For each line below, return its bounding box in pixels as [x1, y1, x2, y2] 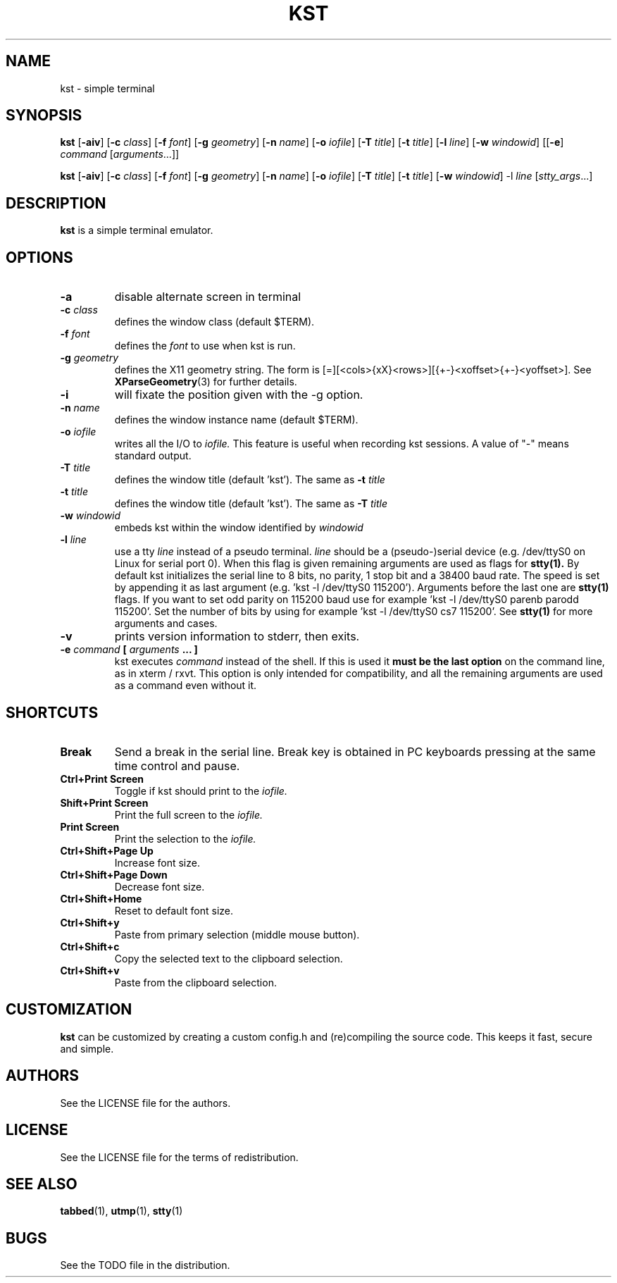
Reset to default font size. [114, 904, 234, 917]
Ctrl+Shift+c [60, 940, 120, 953]
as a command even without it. [114, 679, 257, 692]
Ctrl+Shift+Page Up [60, 844, 154, 857]
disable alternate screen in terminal [114, 290, 301, 304]
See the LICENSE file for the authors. [60, 1096, 231, 1109]
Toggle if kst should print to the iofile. [114, 784, 287, 797]
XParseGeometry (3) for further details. [114, 376, 297, 388]
